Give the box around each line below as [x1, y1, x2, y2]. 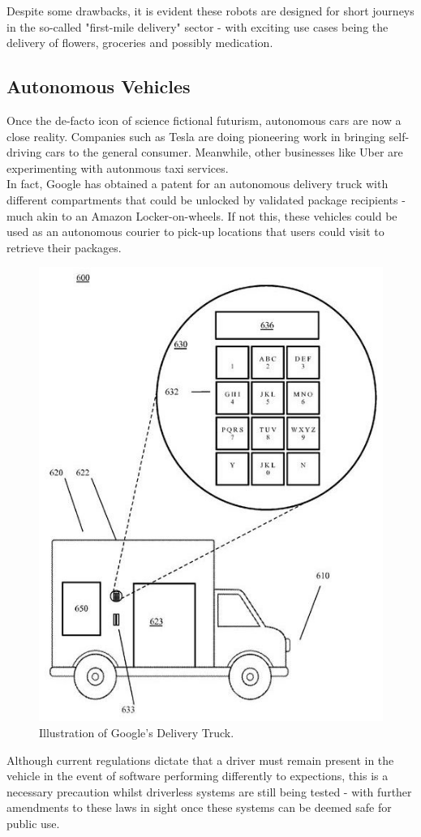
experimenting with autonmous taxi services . [6, 159, 229, 176]
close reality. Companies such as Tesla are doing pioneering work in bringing [6, 127, 385, 144]
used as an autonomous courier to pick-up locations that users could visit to [6, 223, 384, 240]
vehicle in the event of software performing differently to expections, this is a [6, 767, 389, 784]
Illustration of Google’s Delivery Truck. [39, 723, 234, 740]
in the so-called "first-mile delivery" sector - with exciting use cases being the [6, 18, 389, 35]
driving [6, 144, 42, 161]
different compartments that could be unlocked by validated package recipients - [6, 191, 406, 208]
